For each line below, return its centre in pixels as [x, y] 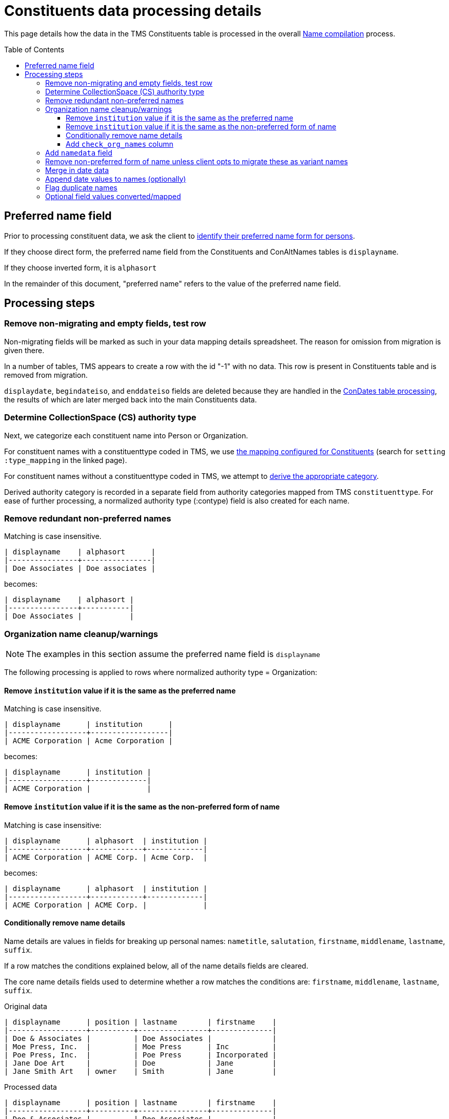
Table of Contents [34, 49]
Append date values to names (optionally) [116, 179]
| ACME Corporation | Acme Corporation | [89, 741]
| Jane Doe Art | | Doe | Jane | [141, 1063]
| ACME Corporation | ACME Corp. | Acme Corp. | [106, 857]
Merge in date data [77, 170]
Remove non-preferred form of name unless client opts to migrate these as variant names [197, 161]
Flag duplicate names [81, 187]
